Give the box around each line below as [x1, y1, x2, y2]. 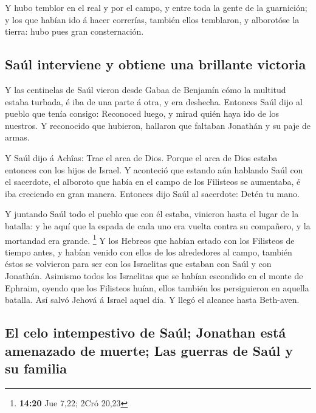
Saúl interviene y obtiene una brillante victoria [5, 55, 306, 74]
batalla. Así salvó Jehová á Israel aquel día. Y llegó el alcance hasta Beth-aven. [5, 293, 300, 306]
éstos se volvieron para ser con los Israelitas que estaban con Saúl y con [5, 257, 272, 270]
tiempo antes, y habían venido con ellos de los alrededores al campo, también [5, 245, 292, 258]
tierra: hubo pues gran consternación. [5, 25, 144, 38]
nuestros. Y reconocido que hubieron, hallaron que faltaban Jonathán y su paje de [5, 119, 311, 131]
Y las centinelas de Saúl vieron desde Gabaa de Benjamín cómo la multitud [5, 83, 286, 95]
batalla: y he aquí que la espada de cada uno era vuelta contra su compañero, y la [5, 219, 311, 232]
